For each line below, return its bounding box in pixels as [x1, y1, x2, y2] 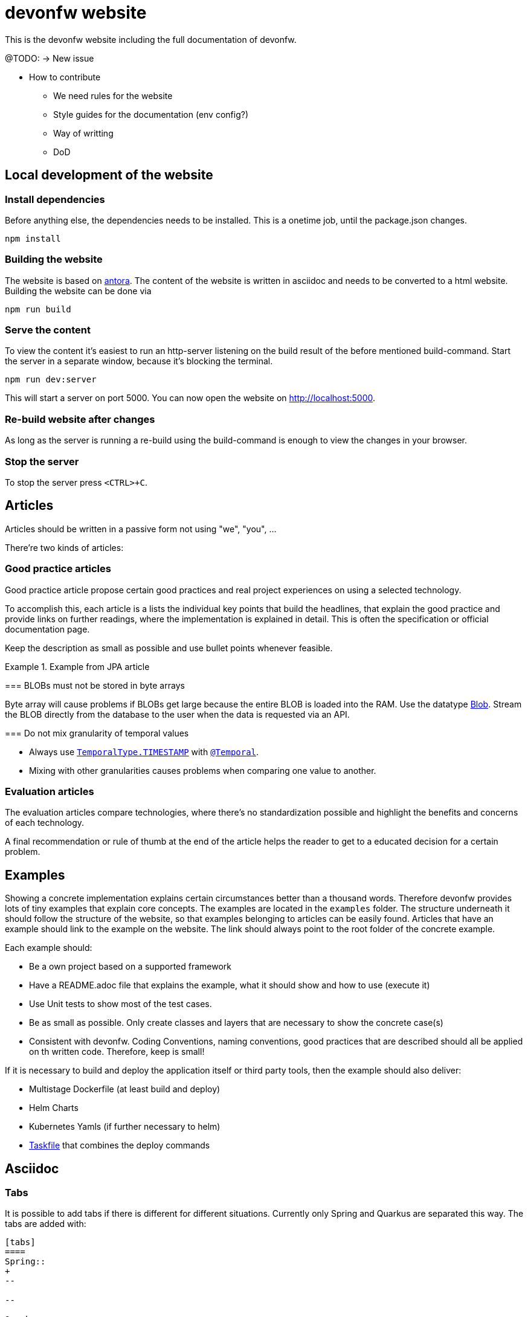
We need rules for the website [53, 90, 173, 101]
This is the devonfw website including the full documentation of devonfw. [5, 34, 297, 45]
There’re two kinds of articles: [5, 542, 124, 553]
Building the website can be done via [5, 285, 152, 296]
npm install [5, 233, 61, 243]
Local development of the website [5, 167, 213, 183]
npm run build [5, 304, 71, 314]
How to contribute [29, 71, 101, 82]
